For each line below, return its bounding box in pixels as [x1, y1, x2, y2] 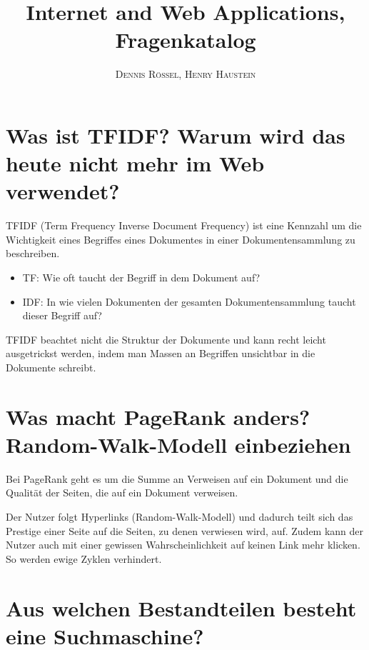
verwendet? [6, 176, 120, 206]
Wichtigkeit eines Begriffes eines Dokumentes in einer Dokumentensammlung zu [6, 231, 355, 246]
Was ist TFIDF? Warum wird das [6, 120, 345, 149]
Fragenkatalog [115, 25, 256, 54]
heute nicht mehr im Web [6, 149, 265, 178]
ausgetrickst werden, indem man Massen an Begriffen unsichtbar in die [6, 346, 315, 361]
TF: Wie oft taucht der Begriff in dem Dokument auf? [22, 270, 261, 284]
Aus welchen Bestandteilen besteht [6, 593, 357, 622]
